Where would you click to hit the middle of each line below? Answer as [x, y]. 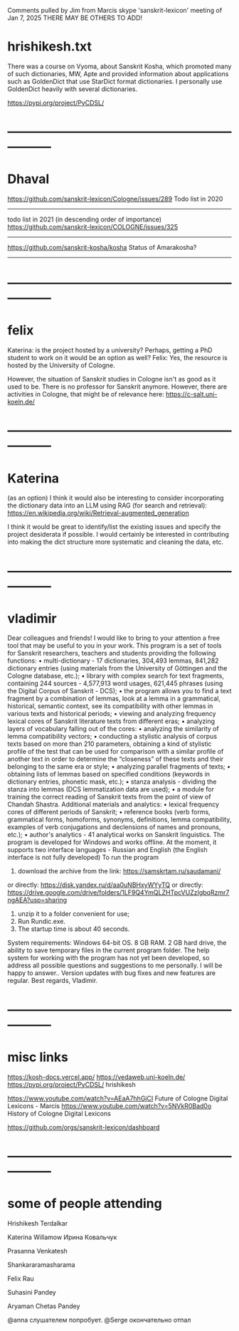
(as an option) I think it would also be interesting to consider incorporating [116, 498]
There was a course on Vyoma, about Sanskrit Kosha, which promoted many [119, 66]
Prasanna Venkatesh [37, 1251]
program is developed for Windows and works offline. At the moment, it [112, 842]
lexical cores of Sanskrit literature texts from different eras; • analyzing [111, 721]
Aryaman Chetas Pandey [44, 1306]
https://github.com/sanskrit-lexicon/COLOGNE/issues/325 [93, 227]
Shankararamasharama [42, 1264]
